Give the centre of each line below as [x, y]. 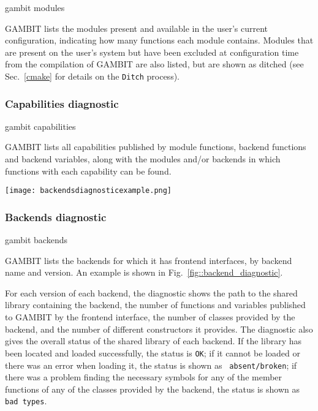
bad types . [26, 401]
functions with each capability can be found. [88, 171]
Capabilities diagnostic [62, 103]
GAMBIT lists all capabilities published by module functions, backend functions [156, 147]
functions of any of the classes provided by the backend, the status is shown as [152, 389]
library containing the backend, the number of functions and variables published [155, 305]
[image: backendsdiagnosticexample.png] [89, 191]
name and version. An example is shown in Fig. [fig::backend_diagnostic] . [144, 272]
